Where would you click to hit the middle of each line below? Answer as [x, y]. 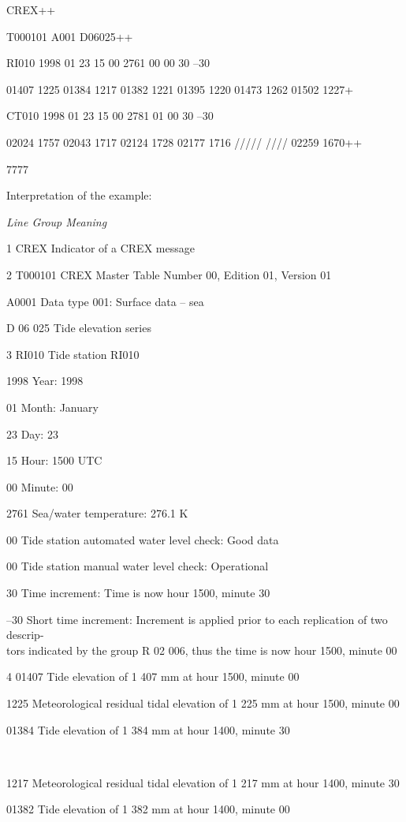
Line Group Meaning [57, 221]
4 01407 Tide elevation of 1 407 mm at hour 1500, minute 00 [153, 676]
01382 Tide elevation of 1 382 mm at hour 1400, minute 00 [148, 809]
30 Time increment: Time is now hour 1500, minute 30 [138, 593]
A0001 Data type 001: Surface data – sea [105, 301]
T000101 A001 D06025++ [70, 36]
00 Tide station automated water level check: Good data [143, 539]
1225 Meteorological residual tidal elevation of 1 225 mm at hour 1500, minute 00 [203, 703]
